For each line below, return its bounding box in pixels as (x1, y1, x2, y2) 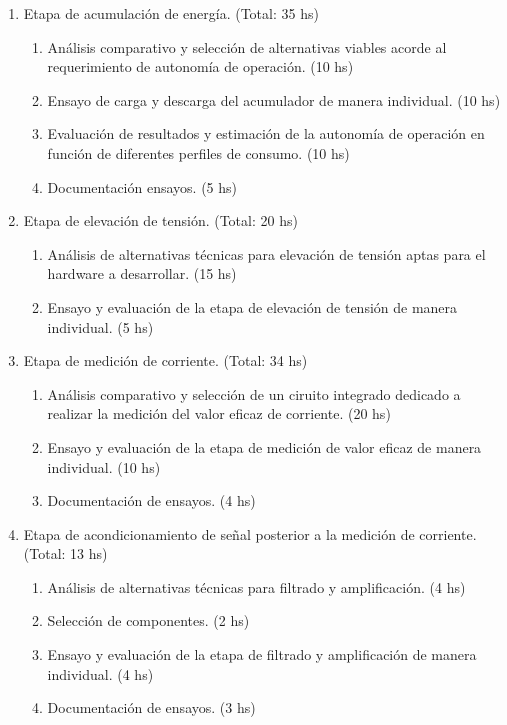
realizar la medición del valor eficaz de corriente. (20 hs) (47, 403, 391, 424)
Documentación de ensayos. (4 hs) (47, 490, 256, 511)
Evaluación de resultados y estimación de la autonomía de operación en (47, 123, 485, 144)
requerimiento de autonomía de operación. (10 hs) (47, 56, 354, 77)
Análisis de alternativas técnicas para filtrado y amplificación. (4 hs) (47, 576, 466, 597)
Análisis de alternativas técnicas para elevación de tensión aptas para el (47, 243, 486, 264)
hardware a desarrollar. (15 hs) (47, 263, 237, 284)
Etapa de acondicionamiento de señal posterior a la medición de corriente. (23, 523, 477, 544)
